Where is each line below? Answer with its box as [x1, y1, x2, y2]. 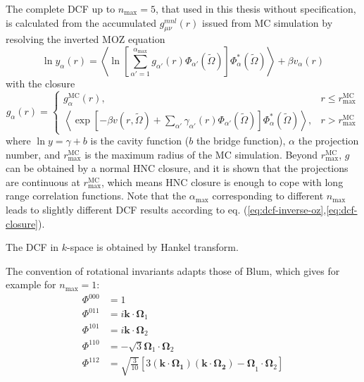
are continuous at [6, 174, 80, 189]
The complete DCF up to [6, 1, 115, 16]
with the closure [6, 75, 75, 90]
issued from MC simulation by [202, 15, 333, 30]
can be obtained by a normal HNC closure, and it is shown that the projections [6, 161, 349, 175]
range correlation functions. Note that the [6, 188, 187, 203]
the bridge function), [196, 133, 286, 148]
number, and [6, 147, 61, 161]
